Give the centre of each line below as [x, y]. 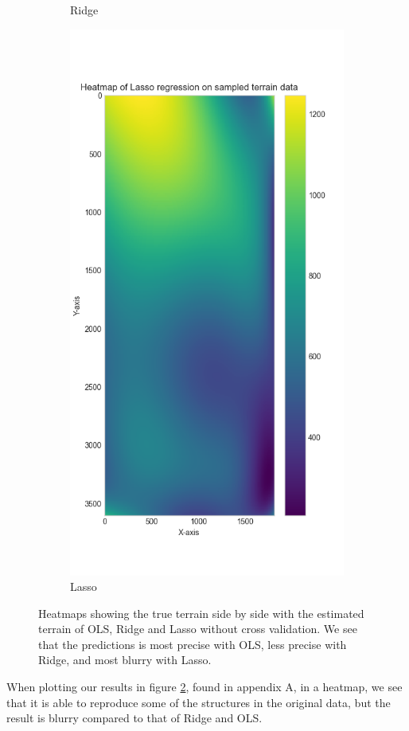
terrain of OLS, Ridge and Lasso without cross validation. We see [198, 629]
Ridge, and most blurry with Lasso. [125, 660]
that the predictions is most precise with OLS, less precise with [193, 644]
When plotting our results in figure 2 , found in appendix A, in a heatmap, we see [204, 687]
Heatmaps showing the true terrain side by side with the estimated [201, 613]
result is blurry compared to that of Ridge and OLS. [134, 718]
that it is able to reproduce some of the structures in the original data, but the [199, 702]
